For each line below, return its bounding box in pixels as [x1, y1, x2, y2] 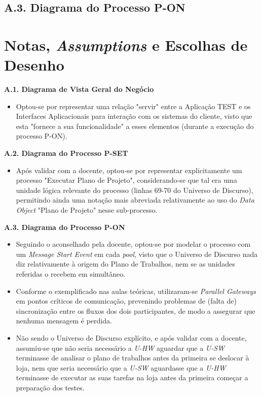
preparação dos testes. [16, 382, 85, 392]
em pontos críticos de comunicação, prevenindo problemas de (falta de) [16, 295, 237, 306]
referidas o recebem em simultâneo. [16, 269, 126, 279]
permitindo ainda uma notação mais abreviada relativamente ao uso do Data [16, 194, 254, 205]
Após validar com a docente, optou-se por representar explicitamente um [16, 164, 242, 175]
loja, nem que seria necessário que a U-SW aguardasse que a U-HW [16, 362, 226, 373]
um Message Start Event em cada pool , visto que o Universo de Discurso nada [16, 248, 258, 259]
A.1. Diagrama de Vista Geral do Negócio [4, 84, 154, 94]
